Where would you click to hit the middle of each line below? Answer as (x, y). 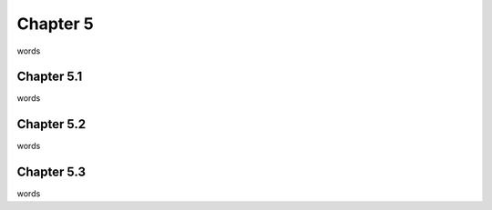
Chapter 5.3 (51, 172)
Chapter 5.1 (50, 77)
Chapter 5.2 (51, 124)
